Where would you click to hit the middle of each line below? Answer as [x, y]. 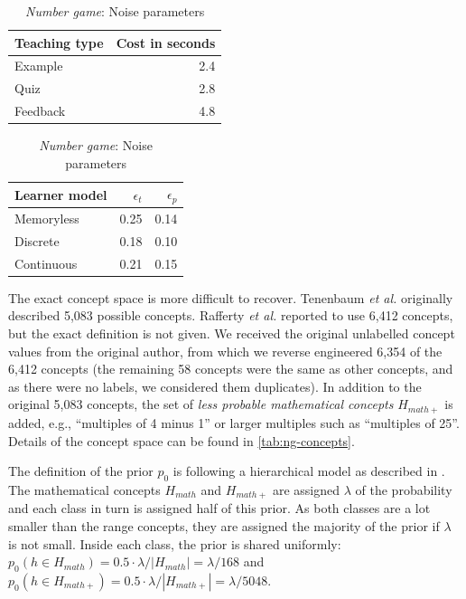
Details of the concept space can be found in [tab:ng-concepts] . [182, 440]
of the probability [404, 489]
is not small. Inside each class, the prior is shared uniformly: [175, 543]
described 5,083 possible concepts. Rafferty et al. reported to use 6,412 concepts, [231, 315]
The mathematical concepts [84, 489]
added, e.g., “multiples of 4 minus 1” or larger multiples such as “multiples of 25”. [234, 422]
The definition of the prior [81, 471]
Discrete [37, 240]
